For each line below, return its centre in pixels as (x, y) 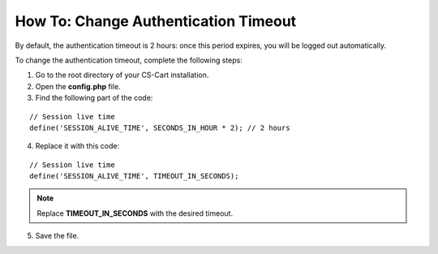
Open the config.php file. (78, 86)
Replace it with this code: (77, 146)
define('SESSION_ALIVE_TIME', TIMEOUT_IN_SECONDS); (134, 176)
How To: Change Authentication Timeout (156, 21)
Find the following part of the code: (94, 98)
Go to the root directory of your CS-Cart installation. (122, 75)
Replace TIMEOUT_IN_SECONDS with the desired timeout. (135, 213)
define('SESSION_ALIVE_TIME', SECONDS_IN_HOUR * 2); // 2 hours (160, 127)
